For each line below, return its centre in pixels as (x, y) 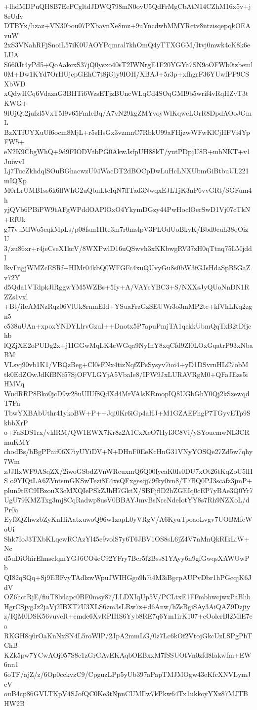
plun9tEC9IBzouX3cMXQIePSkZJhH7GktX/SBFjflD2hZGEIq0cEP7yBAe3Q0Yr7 (128, 490)
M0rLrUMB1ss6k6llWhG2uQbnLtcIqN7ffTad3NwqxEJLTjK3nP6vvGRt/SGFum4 (128, 190)
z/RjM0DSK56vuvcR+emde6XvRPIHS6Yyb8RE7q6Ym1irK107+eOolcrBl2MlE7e (128, 616)
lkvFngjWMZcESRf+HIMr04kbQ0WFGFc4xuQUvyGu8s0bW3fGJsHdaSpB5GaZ (127, 268)
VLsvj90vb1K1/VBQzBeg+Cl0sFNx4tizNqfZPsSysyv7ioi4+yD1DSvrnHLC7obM (126, 364)
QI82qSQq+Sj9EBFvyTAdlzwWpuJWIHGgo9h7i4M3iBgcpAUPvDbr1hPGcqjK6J (128, 577)
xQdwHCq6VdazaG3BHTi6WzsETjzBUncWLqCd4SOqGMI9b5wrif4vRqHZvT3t (126, 93)
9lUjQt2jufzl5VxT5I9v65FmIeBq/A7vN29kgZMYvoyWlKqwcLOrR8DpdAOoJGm (128, 112)
